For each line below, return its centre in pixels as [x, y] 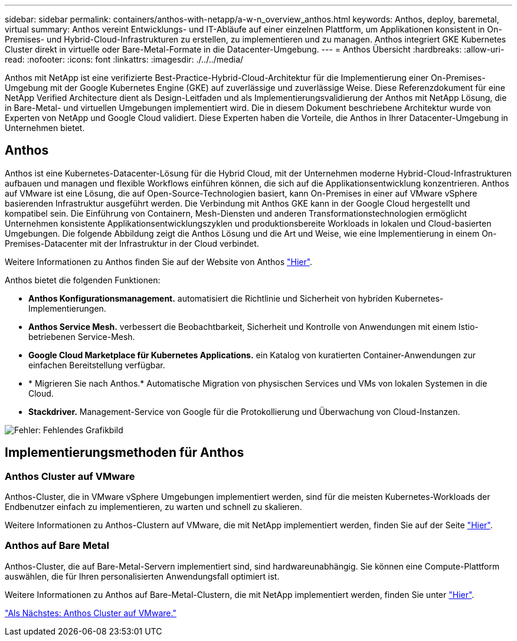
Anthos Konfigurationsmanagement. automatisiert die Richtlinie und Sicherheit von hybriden [211, 298]
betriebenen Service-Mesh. [82, 336]
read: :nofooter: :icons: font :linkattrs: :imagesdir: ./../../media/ [124, 59]
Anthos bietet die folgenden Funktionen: [83, 280]
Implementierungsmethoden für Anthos [125, 453]
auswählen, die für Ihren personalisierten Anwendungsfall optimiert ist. [142, 576]
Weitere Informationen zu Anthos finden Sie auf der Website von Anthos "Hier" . [159, 261]
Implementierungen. [67, 308]
